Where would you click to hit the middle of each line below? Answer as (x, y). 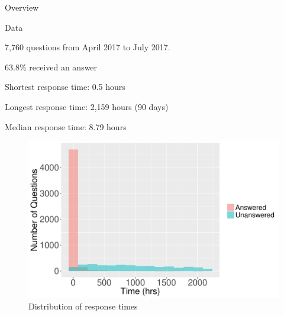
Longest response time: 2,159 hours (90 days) (87, 106)
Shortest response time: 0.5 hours (65, 87)
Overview (22, 7)
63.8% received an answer (51, 67)
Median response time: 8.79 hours (66, 126)
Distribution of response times (83, 306)
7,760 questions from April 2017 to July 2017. (88, 47)
